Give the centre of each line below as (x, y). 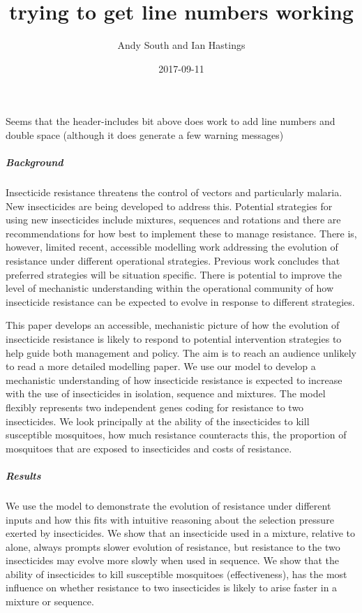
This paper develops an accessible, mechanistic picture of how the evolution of (173, 325)
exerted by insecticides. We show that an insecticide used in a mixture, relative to (180, 533)
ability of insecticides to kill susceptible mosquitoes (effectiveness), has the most (176, 574)
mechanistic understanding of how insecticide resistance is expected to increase (174, 379)
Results (23, 475)
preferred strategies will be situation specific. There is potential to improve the (174, 274)
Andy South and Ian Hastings (181, 45)
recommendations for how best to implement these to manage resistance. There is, (181, 233)
